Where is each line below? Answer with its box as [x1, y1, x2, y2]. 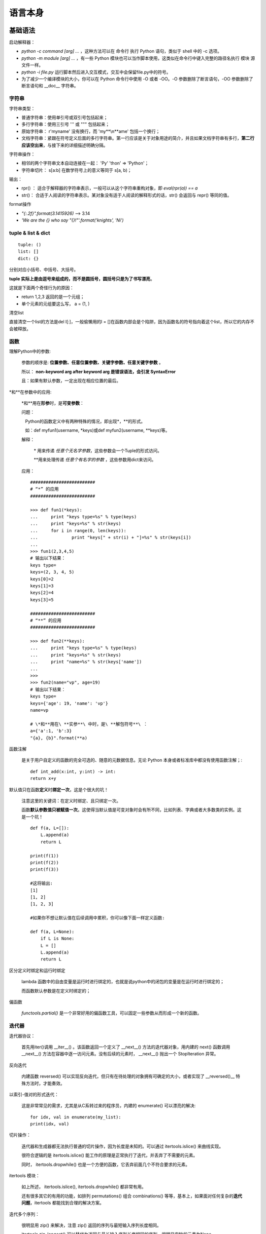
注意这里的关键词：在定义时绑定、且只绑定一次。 [21, 798, 121, 804]
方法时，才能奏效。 [25, 1080, 65, 1086]
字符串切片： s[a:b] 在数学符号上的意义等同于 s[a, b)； [21, 167, 132, 173]
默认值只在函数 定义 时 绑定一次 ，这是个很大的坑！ [9, 786, 108, 792]
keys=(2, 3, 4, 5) [30, 569, 75, 575]
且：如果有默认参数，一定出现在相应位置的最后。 [21, 378, 121, 384]
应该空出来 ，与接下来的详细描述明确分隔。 [21, 142, 108, 148]
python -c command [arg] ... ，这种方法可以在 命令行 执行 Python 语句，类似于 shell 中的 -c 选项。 [21, 48, 222, 54]
